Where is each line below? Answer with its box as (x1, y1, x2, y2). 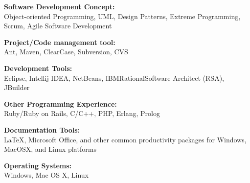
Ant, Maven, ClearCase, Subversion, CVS (4, 46, 128, 57)
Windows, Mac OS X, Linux (4, 170, 89, 180)
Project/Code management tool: (4, 37, 115, 47)
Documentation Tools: (4, 124, 80, 135)
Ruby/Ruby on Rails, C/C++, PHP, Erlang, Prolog (4, 108, 160, 118)
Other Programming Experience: (4, 98, 117, 109)
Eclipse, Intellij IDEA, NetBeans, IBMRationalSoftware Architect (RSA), (4, 72, 224, 83)
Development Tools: (4, 63, 72, 73)
